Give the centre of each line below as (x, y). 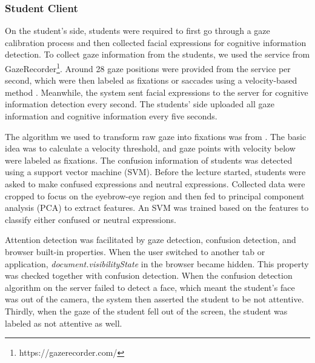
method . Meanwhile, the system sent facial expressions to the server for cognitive (157, 92)
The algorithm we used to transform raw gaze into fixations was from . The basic (156, 136)
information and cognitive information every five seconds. (111, 116)
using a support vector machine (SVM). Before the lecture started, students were (155, 172)
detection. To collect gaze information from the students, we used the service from (157, 54)
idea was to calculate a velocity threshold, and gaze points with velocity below (150, 148)
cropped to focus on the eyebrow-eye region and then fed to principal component (155, 195)
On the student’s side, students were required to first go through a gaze (138, 31)
